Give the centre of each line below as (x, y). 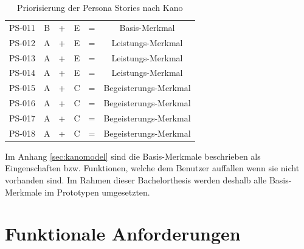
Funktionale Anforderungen (123, 234)
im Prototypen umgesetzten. (97, 192)
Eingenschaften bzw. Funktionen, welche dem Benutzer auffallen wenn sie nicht (152, 168)
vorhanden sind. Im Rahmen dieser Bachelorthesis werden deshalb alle (136, 180)
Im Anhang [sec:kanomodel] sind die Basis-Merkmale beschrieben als (133, 156)
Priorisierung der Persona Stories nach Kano (100, 7)
